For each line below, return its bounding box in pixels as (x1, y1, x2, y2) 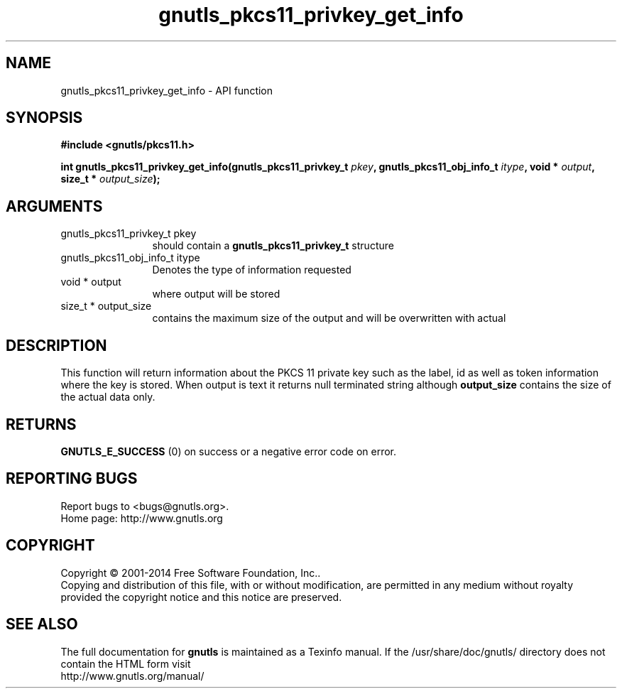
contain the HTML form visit (60, 657, 191, 670)
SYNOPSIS (6, 109, 83, 127)
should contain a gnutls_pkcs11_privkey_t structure (152, 239, 394, 252)
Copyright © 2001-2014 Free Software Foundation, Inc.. (60, 566, 321, 579)
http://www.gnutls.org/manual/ (60, 669, 204, 682)
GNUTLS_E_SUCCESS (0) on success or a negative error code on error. (60, 445, 397, 457)
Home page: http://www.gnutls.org (60, 511, 223, 524)
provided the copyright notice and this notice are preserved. (60, 590, 342, 603)
